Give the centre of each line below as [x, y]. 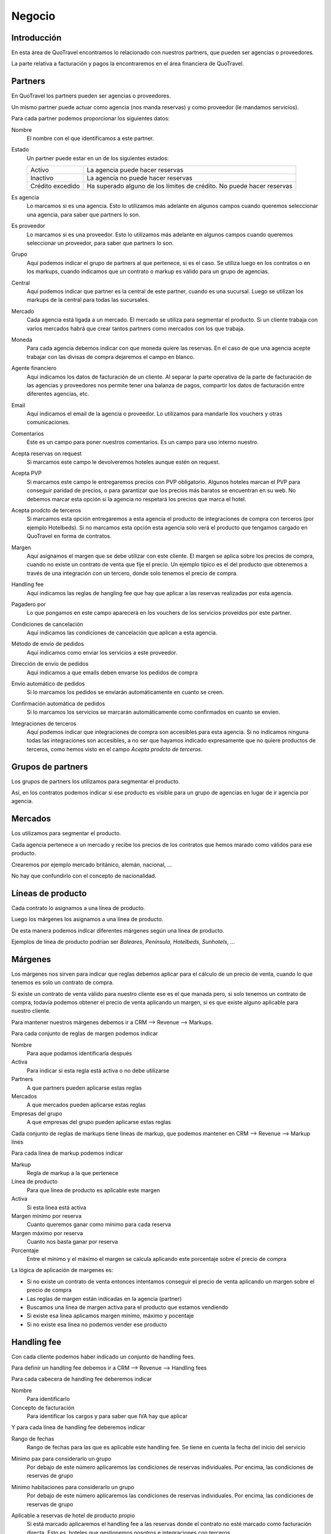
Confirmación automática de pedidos [58, 703]
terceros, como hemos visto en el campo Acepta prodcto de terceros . [115, 749]
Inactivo [42, 178]
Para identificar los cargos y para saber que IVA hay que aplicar [107, 1416]
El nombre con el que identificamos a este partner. [90, 138]
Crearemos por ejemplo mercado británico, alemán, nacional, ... [92, 865]
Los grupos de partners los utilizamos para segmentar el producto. [96, 781]
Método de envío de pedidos [48, 644]
